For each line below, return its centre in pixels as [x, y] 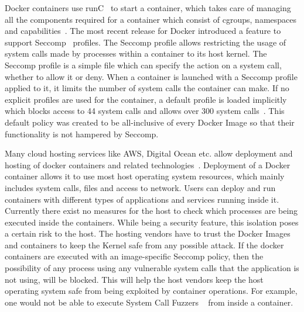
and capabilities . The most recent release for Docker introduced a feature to [143, 31]
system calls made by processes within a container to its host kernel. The [136, 53]
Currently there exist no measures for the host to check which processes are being [151, 211]
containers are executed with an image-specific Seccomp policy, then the [134, 256]
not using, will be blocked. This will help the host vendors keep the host [134, 279]
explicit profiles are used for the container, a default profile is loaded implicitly [146, 99]
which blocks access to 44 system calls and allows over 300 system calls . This [145, 111]
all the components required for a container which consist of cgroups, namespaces [151, 19]
